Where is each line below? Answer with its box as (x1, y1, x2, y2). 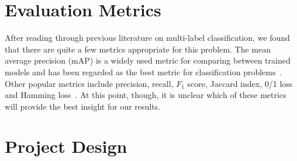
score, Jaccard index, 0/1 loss (187, 77, 293, 89)
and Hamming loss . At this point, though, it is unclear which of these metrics (5, 89, 286, 101)
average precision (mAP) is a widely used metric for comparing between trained (5, 54, 291, 66)
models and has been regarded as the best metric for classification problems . (5, 65, 282, 78)
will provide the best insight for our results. (5, 100, 161, 112)
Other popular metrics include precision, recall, (5, 77, 174, 89)
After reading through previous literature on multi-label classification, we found (5, 32, 290, 44)
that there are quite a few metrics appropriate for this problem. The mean (5, 43, 271, 55)
